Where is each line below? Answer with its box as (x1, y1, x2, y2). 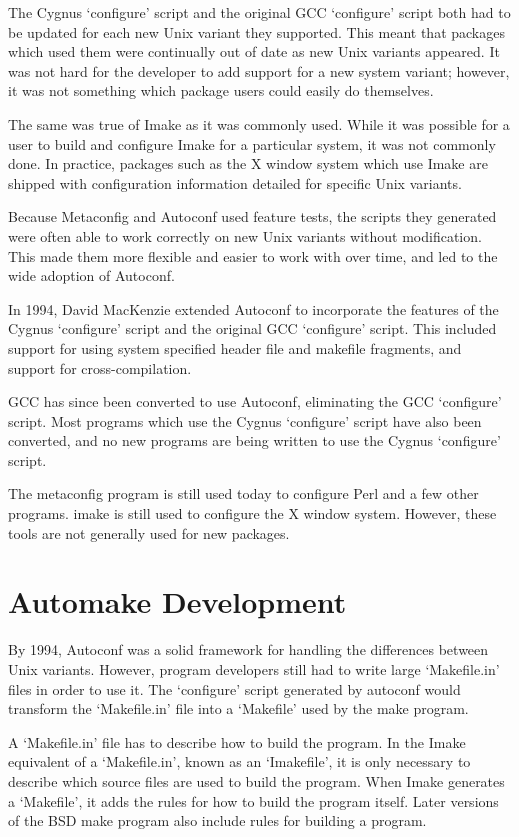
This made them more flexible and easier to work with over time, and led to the (8, 245, 498, 266)
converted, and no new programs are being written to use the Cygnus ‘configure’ (8, 430, 501, 451)
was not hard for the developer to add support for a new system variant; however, (8, 60, 510, 81)
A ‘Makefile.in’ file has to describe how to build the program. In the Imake (8, 731, 466, 752)
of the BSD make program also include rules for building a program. (8, 810, 427, 831)
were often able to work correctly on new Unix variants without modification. (8, 225, 482, 246)
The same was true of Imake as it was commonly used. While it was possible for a (8, 113, 510, 134)
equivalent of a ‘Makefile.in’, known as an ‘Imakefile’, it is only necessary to (8, 751, 471, 772)
